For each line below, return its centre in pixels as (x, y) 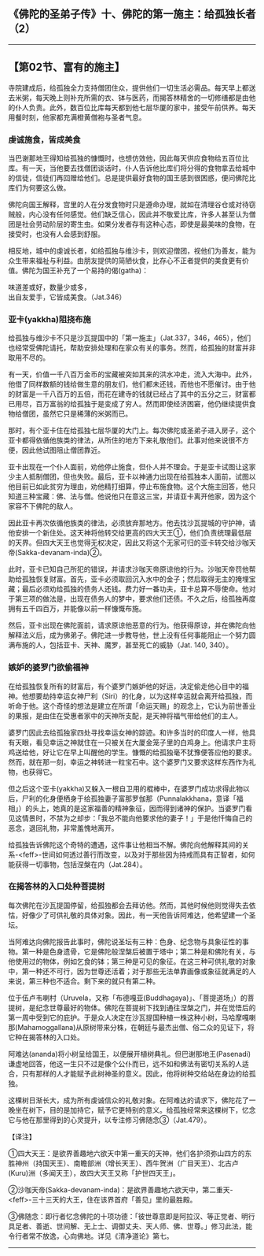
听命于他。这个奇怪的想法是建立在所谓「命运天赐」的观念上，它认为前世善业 (132, 706)
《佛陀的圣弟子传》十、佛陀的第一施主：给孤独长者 (132, 14)
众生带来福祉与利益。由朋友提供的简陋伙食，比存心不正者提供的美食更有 (125, 260)
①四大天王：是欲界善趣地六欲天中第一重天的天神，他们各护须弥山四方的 (126, 1153)
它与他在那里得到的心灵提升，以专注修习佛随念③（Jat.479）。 (110, 1120)
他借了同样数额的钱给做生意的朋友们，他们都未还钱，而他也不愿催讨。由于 (128, 384)
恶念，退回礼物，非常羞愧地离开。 (63, 828)
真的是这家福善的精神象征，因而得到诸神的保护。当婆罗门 (152, 808)
